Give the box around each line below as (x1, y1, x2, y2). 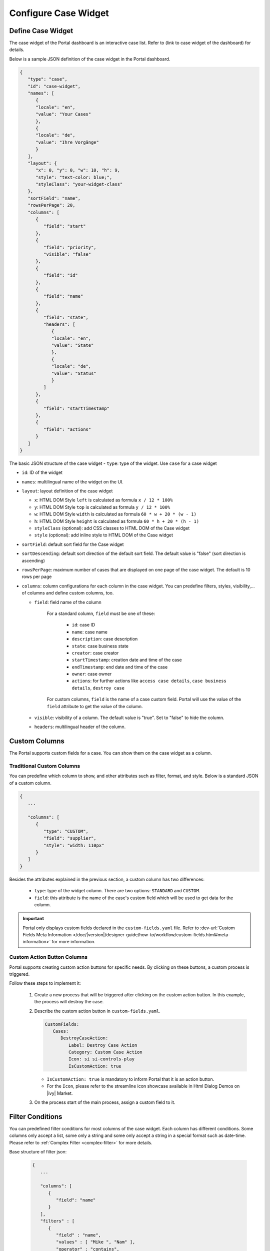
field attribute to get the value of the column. (46, 703, 143, 709)
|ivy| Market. (46, 1090, 73, 1096)
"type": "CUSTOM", (43, 828, 88, 834)
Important (22, 916, 44, 922)
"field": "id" (43, 273, 78, 278)
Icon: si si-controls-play (68, 1056, 135, 1062)
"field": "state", (43, 314, 88, 320)
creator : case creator (71, 650, 119, 656)
